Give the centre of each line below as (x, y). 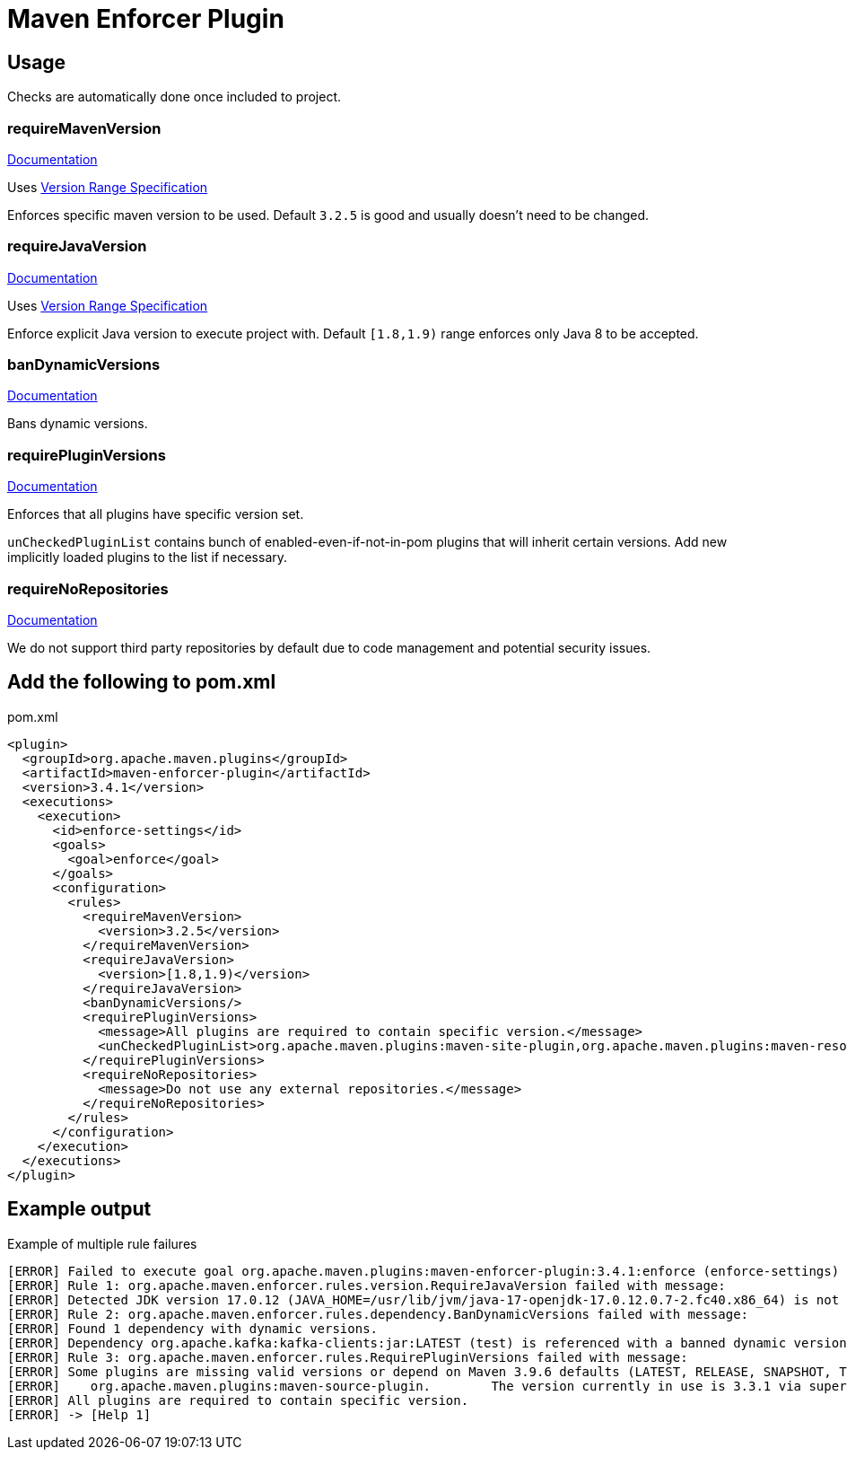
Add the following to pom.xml (142, 682)
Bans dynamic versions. (78, 424)
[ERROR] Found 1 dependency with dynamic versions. (193, 1328)
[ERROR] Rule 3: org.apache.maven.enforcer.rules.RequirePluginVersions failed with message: (348, 1357)
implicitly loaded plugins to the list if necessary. (148, 557)
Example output (79, 1209)
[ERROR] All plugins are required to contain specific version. (238, 1400)
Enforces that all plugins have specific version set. (156, 514)
